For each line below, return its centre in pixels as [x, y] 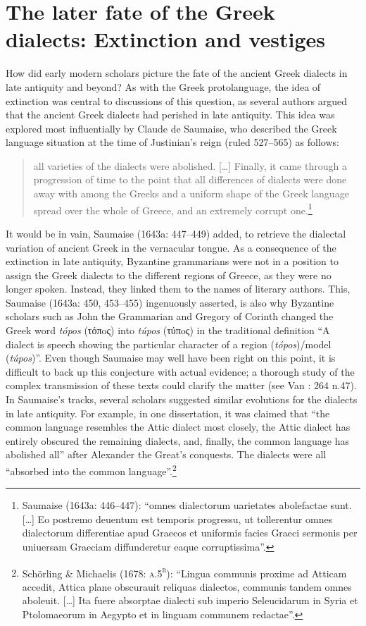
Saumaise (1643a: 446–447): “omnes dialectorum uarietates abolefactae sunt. [187, 505]
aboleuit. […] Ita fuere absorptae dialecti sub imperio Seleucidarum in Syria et [190, 600]
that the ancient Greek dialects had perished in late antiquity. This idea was [170, 115]
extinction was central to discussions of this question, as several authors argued [177, 100]
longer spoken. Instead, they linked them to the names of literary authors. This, [178, 289]
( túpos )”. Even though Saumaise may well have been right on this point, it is [171, 358]
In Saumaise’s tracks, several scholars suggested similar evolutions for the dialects [182, 399]
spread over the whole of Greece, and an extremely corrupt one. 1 [173, 209]
